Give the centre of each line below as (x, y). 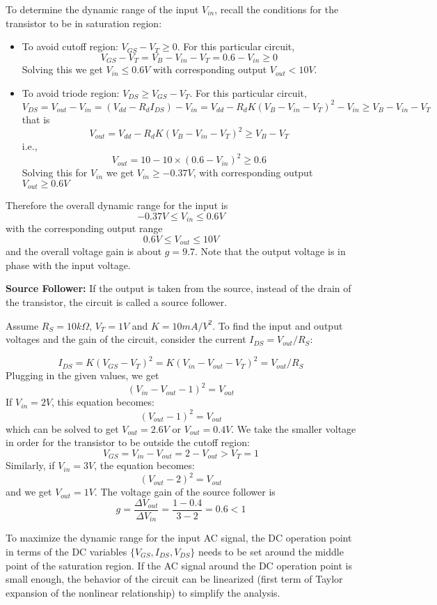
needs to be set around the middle (271, 551)
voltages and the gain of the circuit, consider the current (126, 339)
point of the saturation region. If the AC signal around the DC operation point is (179, 565)
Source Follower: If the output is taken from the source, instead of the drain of (178, 288)
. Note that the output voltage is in (270, 251)
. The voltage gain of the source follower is (185, 492)
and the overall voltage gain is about (84, 251)
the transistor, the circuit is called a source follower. (117, 302)
